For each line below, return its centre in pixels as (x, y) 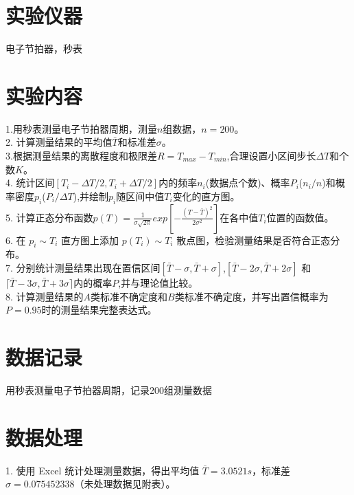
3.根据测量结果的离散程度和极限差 (81, 156)
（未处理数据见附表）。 (125, 484)
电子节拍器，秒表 (44, 48)
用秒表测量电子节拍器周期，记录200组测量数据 (109, 389)
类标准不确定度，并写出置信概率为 (251, 296)
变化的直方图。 (206, 196)
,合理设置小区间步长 (271, 156)
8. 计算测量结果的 (45, 296)
